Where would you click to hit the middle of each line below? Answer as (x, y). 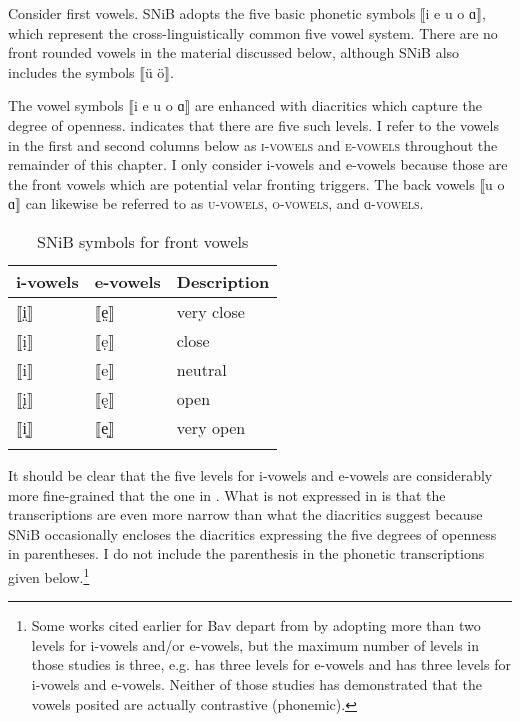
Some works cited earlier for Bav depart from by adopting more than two (256, 625)
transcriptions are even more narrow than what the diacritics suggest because (245, 514)
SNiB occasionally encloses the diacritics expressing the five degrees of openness (252, 533)
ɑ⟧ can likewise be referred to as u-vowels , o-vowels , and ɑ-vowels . (216, 203)
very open (211, 427)
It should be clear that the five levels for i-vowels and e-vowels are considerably (250, 474)
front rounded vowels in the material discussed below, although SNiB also (234, 52)
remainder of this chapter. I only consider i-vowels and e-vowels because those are (258, 164)
